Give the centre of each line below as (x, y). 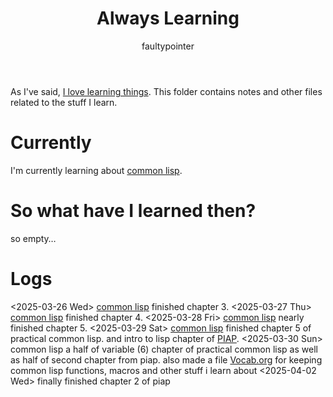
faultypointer (168, 46)
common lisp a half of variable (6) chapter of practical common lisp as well (164, 349)
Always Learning (168, 18)
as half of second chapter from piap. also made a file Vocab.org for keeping (166, 359)
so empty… (33, 238)
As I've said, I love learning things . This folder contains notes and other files (166, 91)
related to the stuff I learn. (64, 102)
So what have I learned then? (133, 211)
